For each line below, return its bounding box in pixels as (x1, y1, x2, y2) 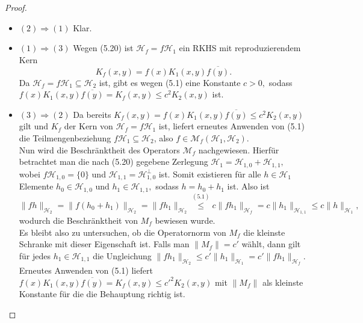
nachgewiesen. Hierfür (198, 143, 279, 156)
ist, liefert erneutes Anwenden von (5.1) (158, 120, 305, 132)
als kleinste (262, 275, 303, 288)
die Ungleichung (93, 249, 152, 262)
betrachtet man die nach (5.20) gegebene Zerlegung (19, 155, 208, 168)
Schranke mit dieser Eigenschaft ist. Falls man (19, 238, 190, 250)
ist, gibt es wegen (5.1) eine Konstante (99, 76, 241, 88)
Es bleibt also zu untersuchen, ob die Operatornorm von (19, 226, 226, 238)
